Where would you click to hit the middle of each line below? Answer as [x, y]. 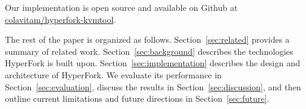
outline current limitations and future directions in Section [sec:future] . [137, 98]
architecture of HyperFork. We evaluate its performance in [113, 74]
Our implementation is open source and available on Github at [121, 7]
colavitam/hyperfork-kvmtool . [61, 19]
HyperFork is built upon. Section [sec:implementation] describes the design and [153, 63]
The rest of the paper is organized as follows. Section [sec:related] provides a [147, 39]
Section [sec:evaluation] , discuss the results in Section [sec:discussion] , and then [153, 86]
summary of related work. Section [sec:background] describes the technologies [149, 51]
